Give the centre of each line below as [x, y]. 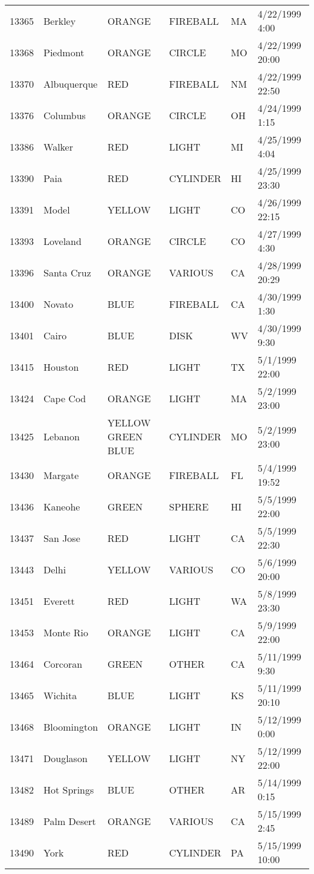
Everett [59, 601]
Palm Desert [70, 821]
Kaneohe [62, 506]
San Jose [62, 538]
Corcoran [63, 664]
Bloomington [71, 726]
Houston [61, 367]
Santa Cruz [67, 272]
